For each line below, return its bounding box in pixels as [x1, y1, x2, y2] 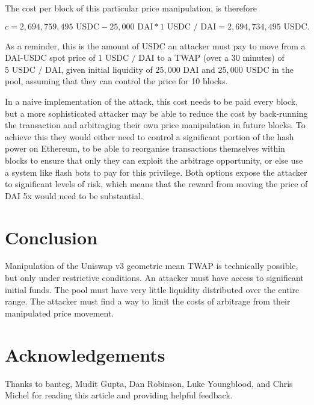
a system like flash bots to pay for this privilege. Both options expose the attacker [5, 165, 307, 178]
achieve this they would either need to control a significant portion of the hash [5, 130, 294, 143]
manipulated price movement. [5, 306, 114, 319]
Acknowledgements [5, 342, 165, 366]
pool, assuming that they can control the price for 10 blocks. [5, 75, 228, 87]
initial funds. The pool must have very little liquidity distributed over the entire [5, 283, 300, 295]
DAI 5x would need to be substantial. [5, 189, 143, 202]
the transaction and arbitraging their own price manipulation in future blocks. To [5, 119, 306, 131]
